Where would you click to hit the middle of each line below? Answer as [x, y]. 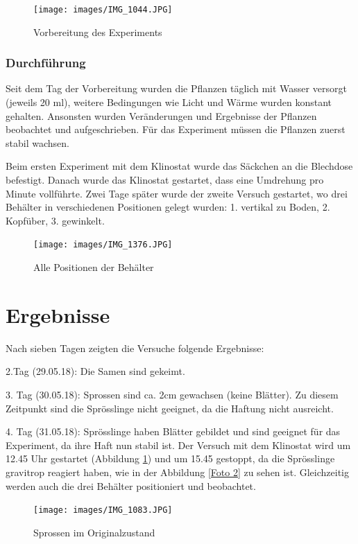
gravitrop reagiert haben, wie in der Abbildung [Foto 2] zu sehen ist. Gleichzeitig [177, 472]
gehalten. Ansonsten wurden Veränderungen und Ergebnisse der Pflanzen [161, 115]
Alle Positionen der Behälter [94, 267]
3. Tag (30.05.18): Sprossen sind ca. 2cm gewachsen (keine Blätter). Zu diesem [172, 394]
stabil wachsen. [37, 142]
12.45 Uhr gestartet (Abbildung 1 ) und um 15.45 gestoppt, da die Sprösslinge [170, 458]
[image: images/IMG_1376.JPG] [103, 245]
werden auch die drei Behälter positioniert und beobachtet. [131, 485]
